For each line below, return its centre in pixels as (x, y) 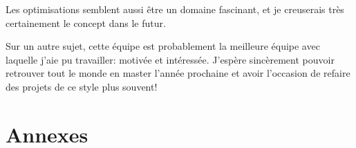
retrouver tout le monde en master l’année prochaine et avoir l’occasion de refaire (178, 73)
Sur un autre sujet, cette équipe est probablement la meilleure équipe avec (163, 46)
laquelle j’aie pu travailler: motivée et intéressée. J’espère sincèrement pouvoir (170, 59)
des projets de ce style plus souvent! (82, 86)
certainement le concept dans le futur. (86, 22)
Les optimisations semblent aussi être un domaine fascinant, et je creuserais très (175, 9)
